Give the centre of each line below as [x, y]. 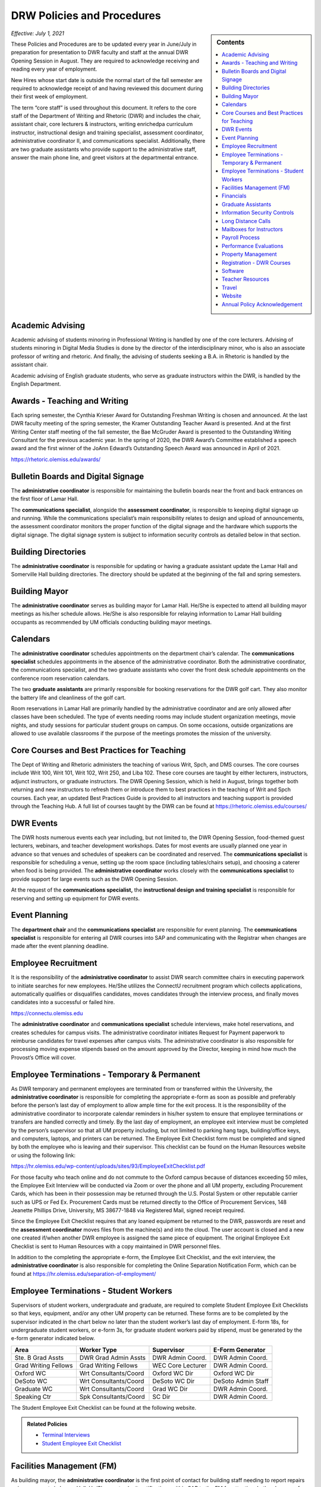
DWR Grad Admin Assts [112, 1357]
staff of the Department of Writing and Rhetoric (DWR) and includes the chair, [106, 116]
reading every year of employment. [54, 69]
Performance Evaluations [253, 246]
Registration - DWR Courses [256, 262]
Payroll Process [241, 237]
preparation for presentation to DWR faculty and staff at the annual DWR [100, 52]
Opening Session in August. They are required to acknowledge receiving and [105, 61]
